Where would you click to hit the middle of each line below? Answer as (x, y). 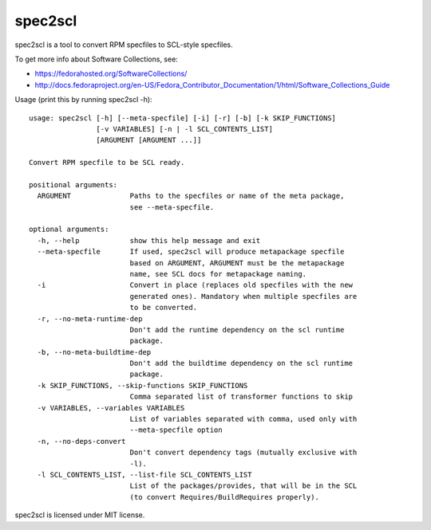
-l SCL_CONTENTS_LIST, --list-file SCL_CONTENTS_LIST (144, 475)
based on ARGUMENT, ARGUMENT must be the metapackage (237, 263)
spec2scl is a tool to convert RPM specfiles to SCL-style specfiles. (124, 45)
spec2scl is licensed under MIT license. (80, 515)
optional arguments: (69, 230)
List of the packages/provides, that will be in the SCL (243, 486)
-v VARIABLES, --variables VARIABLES (111, 408)
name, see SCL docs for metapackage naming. (218, 274)
